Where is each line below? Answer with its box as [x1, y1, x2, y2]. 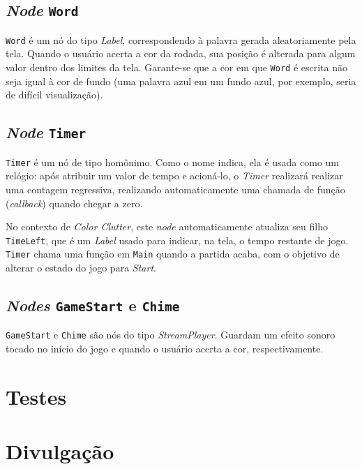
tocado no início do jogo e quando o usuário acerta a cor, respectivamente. [6, 341, 324, 356]
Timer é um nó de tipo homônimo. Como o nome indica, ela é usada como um [6, 154, 339, 169]
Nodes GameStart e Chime [6, 294, 180, 315]
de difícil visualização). [6, 87, 103, 102]
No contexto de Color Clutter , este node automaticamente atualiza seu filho [6, 219, 328, 234]
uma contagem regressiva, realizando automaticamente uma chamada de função [6, 181, 345, 196]
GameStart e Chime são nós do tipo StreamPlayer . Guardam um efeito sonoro [6, 327, 335, 342]
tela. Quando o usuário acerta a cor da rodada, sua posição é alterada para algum [6, 46, 356, 61]
